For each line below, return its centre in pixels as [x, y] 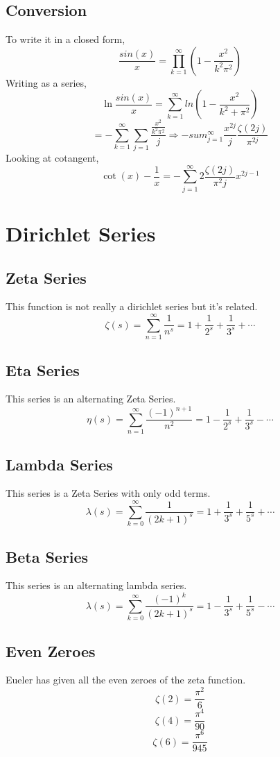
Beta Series [47, 556]
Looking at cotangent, [52, 158]
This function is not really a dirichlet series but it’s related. [132, 306]
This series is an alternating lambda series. [96, 585]
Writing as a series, [46, 82]
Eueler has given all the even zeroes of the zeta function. [126, 680]
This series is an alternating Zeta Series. [91, 399]
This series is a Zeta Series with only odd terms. [108, 493]
